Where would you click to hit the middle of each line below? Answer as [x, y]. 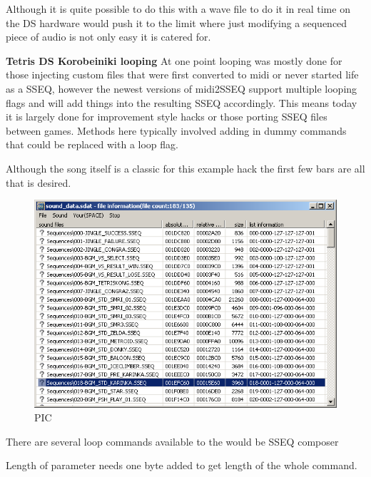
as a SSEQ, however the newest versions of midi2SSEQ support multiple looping [182, 88]
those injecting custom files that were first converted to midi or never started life [182, 75]
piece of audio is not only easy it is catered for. [108, 37]
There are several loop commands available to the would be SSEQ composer [172, 441]
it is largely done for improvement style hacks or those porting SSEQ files [167, 117]
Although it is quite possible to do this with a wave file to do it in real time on [178, 9]
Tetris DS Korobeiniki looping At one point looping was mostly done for [174, 60]
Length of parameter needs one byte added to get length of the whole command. [182, 465]
